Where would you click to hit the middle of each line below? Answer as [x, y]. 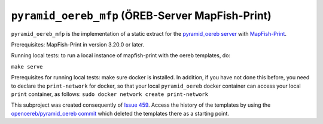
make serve [27, 66]
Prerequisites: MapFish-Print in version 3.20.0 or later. [78, 44]
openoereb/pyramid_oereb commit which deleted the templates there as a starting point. [120, 113]
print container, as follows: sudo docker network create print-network [110, 94]
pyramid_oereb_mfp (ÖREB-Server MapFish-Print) [141, 15]
